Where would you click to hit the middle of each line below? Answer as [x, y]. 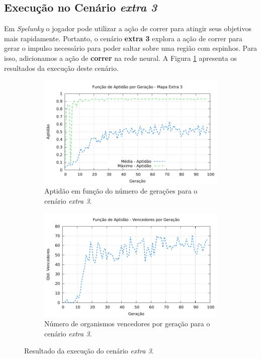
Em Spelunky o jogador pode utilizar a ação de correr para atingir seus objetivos [128, 28]
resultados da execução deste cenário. [61, 68]
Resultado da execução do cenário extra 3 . [89, 350]
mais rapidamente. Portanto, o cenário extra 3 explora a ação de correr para [123, 38]
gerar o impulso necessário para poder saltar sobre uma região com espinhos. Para [131, 48]
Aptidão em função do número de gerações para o [121, 191]
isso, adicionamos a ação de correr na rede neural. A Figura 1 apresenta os [120, 58]
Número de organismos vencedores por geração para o [127, 324]
